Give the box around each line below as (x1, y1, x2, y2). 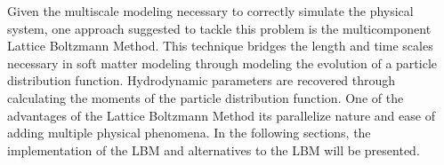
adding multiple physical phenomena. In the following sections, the (7, 123, 371, 142)
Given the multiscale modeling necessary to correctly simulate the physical (7, 2, 414, 20)
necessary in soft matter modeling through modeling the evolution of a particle (7, 53, 438, 72)
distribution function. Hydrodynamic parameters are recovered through (7, 71, 396, 90)
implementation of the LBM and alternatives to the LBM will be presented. (7, 140, 420, 159)
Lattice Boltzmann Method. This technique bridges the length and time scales (7, 36, 433, 55)
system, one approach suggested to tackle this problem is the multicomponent (7, 19, 432, 37)
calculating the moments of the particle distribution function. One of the (7, 88, 404, 106)
